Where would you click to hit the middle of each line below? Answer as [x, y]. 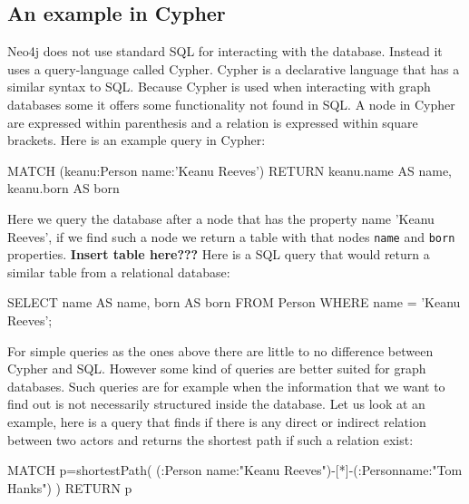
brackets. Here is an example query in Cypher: [137, 140]
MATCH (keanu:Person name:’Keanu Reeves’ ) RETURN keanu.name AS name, [230, 170]
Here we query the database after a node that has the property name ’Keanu [221, 218]
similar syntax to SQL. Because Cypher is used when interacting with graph [219, 87]
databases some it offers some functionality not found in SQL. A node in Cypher [231, 104]
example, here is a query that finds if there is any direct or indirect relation [217, 421]
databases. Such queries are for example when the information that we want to [226, 386]
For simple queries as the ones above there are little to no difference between [220, 350]
